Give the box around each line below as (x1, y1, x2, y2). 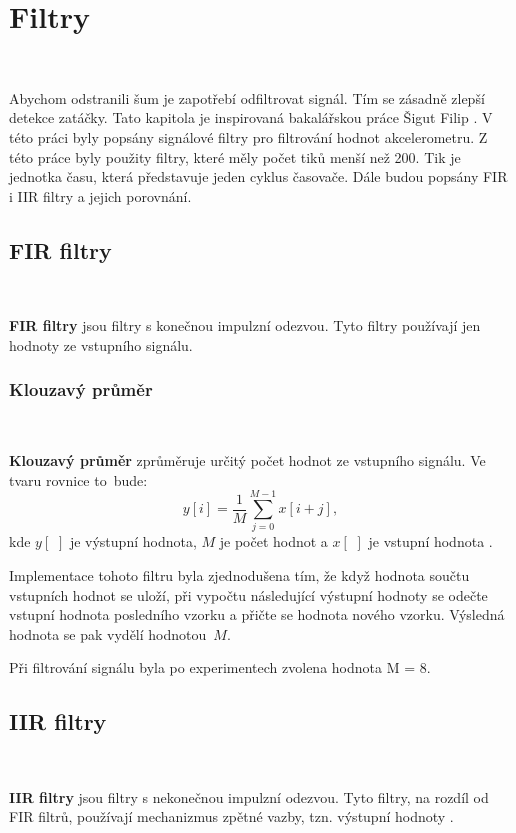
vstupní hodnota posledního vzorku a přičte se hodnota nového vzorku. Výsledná (9, 604, 505, 625)
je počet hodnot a (219, 531, 328, 552)
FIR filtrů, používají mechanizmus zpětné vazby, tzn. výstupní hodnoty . (9, 806, 454, 827)
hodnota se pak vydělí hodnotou (9, 623, 207, 644)
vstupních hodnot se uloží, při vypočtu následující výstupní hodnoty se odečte (9, 584, 488, 605)
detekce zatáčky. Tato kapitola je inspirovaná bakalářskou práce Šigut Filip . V (9, 107, 493, 128)
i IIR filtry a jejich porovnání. (9, 185, 192, 206)
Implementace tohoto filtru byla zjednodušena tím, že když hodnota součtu (9, 564, 470, 585)
